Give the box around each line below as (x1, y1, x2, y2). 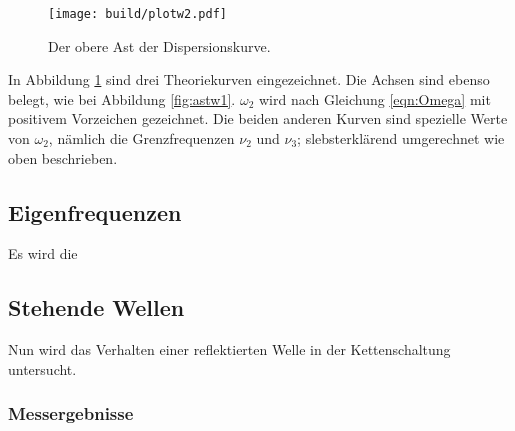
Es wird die (8, 243, 78, 264)
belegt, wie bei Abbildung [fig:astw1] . (8, 88, 236, 109)
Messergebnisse (8, 401, 134, 426)
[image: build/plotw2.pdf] (48, 7, 227, 21)
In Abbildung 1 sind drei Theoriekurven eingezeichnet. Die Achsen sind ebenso (8, 69, 490, 90)
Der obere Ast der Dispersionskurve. (48, 35, 271, 56)
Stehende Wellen (8, 292, 185, 323)
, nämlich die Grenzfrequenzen (48, 128, 235, 149)
